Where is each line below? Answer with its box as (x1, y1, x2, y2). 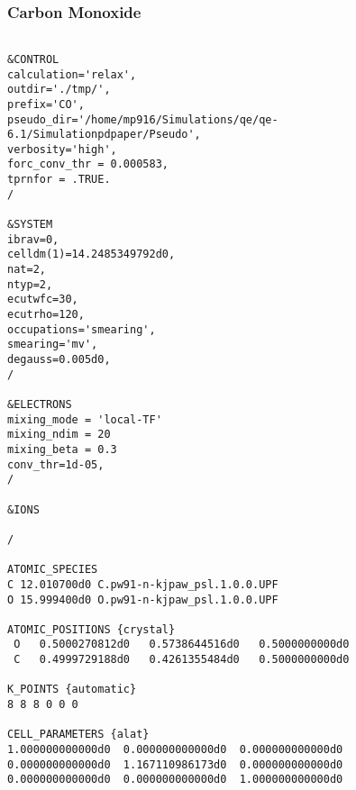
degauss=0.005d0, (7, 353, 111, 366)
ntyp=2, (7, 277, 53, 291)
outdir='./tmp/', (7, 83, 111, 96)
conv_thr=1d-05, (7, 458, 105, 471)
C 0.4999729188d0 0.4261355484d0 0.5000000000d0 (14, 653, 350, 667)
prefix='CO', (7, 97, 85, 111)
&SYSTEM (7, 218, 53, 232)
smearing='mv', (7, 338, 98, 351)
